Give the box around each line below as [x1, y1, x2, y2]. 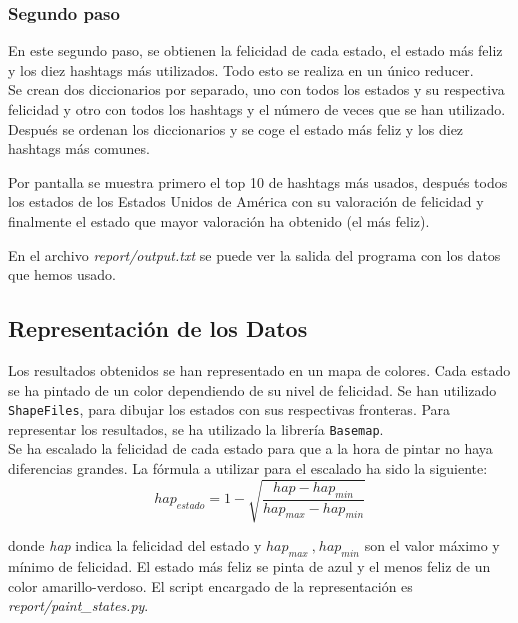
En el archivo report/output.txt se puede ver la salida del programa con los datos [8, 244, 501, 265]
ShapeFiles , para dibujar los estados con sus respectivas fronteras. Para [8, 399, 451, 420]
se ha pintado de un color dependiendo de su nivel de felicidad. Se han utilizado [8, 379, 497, 400]
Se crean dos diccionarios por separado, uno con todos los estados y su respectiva [8, 79, 505, 100]
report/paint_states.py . [8, 595, 149, 616]
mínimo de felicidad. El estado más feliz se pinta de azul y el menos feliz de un [8, 555, 491, 576]
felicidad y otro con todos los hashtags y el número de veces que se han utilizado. [8, 99, 506, 119]
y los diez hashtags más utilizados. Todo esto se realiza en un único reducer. [8, 59, 474, 80]
